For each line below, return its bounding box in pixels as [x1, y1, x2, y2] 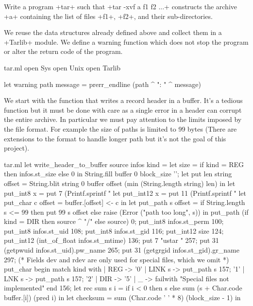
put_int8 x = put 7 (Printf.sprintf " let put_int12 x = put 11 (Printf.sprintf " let [4, 187, 246, 198]
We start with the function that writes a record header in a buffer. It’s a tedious [4, 95, 243, 105]
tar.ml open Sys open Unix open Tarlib [4, 62, 121, 72]
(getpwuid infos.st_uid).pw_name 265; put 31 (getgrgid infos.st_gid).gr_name [4, 245, 239, 255]
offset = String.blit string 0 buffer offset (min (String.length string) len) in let [4, 178, 236, 188]
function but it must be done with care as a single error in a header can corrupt [4, 104, 242, 115]
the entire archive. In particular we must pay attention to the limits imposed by [4, 114, 242, 124]
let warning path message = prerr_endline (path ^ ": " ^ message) [4, 79, 202, 89]
